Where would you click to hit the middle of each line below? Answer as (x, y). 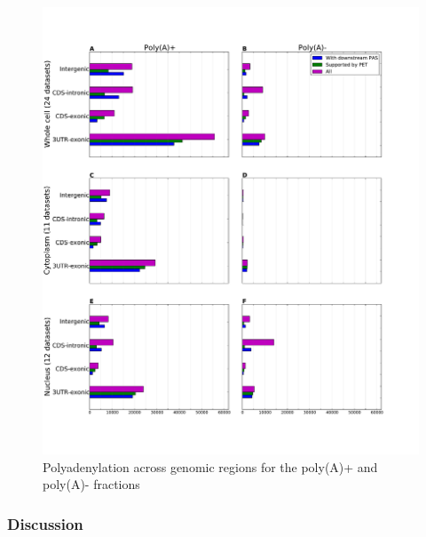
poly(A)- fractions (91, 484)
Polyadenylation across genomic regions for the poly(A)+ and (210, 466)
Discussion (45, 523)
